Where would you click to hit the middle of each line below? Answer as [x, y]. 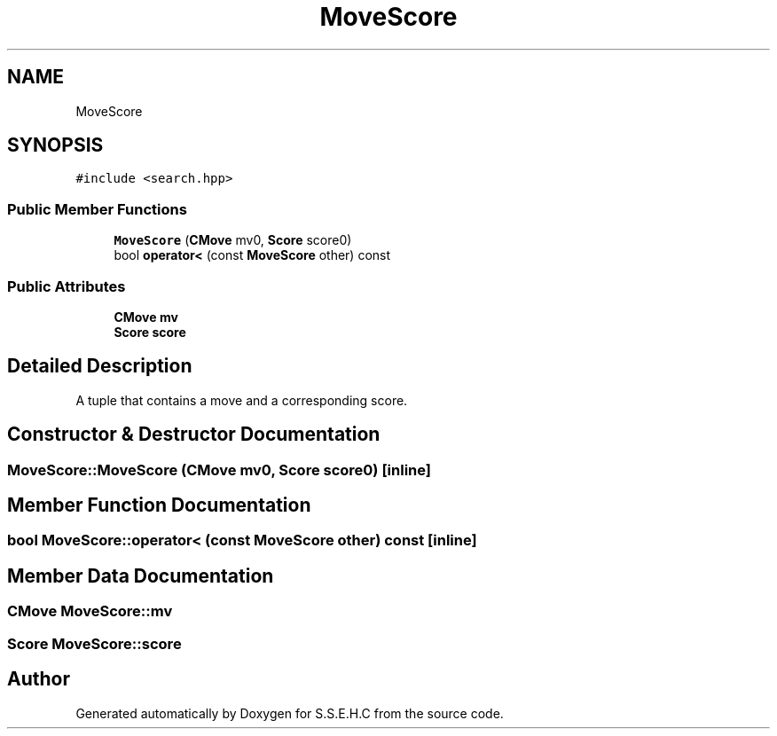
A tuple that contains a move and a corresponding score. [242, 400]
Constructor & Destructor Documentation [194, 435]
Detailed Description [100, 366]
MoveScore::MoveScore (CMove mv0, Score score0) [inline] [219, 470]
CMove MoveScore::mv [90, 611]
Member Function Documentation [159, 505]
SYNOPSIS [55, 145]
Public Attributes [67, 286]
